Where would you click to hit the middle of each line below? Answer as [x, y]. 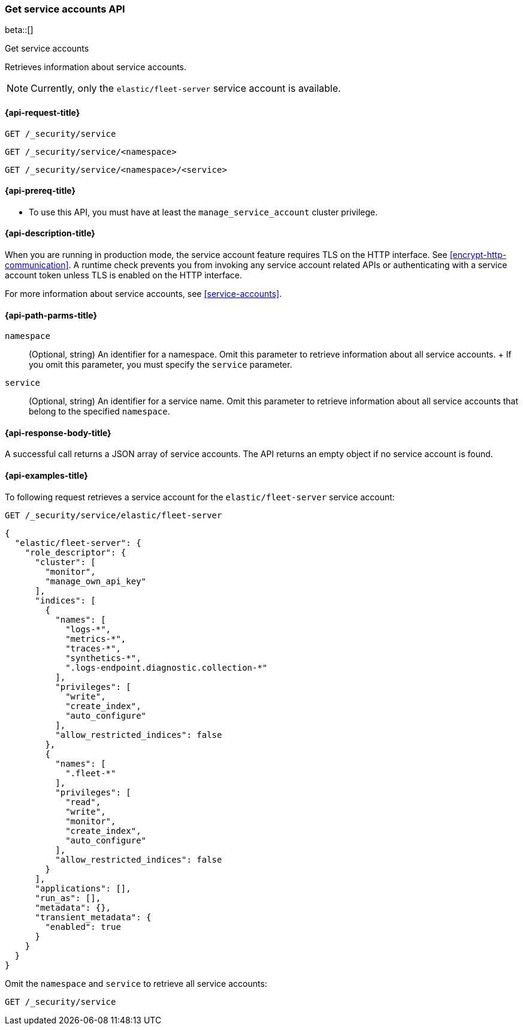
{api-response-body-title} [58, 433]
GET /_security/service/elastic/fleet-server [114, 515]
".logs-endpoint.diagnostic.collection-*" [167, 667]
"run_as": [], [68, 898]
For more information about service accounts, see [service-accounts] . [143, 294]
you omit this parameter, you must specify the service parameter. [161, 365]
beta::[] [19, 30]
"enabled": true [83, 927]
